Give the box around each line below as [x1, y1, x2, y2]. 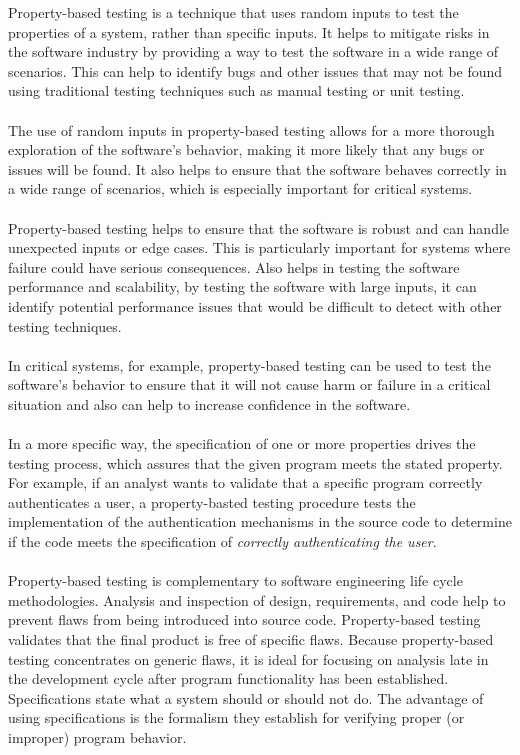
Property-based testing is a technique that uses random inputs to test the [8, 2, 459, 22]
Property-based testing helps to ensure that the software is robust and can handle [8, 217, 510, 238]
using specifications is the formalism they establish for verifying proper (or [8, 707, 465, 728]
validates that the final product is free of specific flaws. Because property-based [8, 629, 494, 649]
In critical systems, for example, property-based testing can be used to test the [8, 354, 491, 375]
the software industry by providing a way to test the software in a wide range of [8, 41, 499, 62]
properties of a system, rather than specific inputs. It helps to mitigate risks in [8, 21, 490, 42]
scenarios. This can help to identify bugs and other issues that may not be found [8, 60, 503, 81]
